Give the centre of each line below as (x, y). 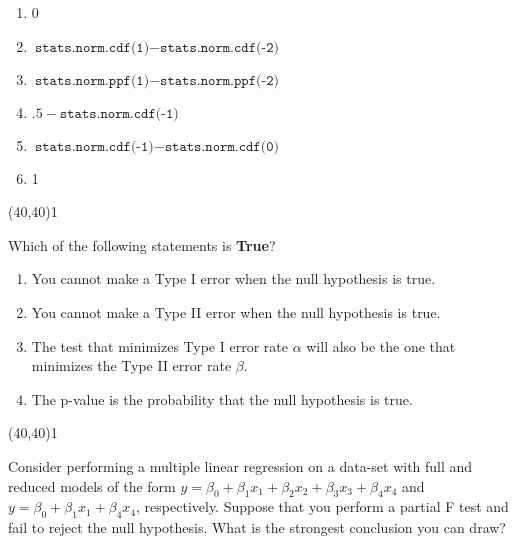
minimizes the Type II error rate (131, 365)
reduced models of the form (92, 485)
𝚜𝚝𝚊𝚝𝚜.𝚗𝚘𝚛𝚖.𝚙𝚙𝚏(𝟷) (92, 80)
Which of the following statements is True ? (142, 244)
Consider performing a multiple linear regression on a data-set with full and (240, 465)
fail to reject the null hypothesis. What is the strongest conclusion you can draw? (257, 527)
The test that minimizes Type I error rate (159, 345)
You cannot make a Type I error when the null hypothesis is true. (233, 278)
